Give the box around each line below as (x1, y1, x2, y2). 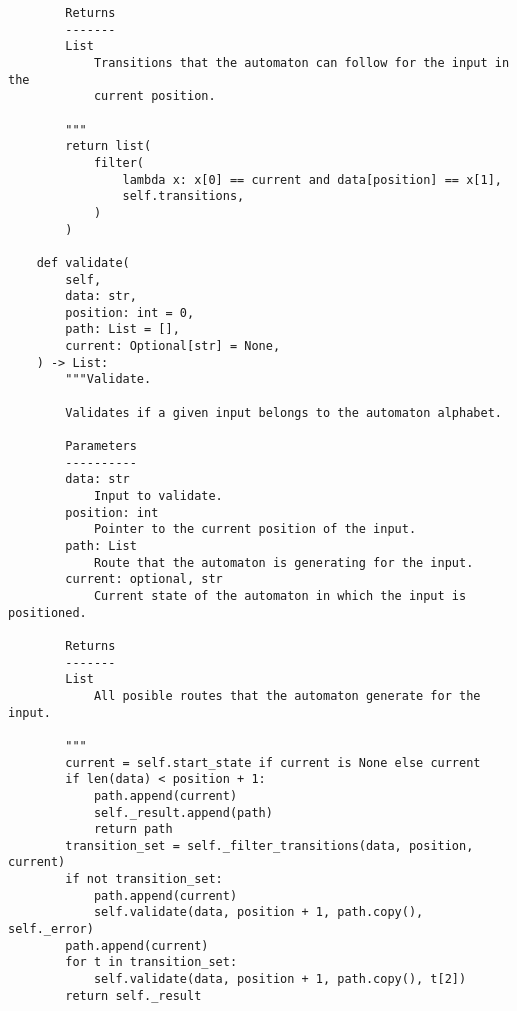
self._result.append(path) (93, 805, 273, 820)
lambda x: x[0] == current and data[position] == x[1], (122, 172, 502, 187)
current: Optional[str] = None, (65, 339, 281, 354)
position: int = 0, (65, 305, 195, 320)
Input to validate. (93, 489, 223, 504)
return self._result (65, 988, 202, 1003)
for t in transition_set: (65, 955, 238, 970)
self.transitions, (122, 189, 245, 204)
